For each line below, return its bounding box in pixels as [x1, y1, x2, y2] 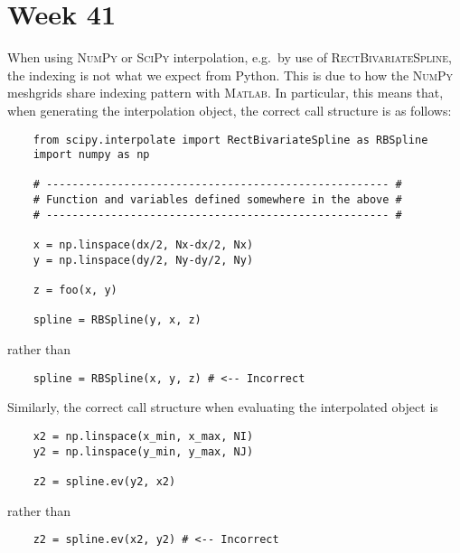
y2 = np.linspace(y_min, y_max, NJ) [33, 445, 254, 458]
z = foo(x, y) [33, 284, 117, 297]
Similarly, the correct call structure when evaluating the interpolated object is [7, 398, 438, 417]
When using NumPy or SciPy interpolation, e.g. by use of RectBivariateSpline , [7, 48, 452, 67]
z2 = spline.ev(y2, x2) [33, 474, 176, 488]
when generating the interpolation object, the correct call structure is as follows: [7, 100, 452, 119]
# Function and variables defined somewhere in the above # [33, 193, 402, 207]
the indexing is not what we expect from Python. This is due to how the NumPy [7, 65, 454, 84]
